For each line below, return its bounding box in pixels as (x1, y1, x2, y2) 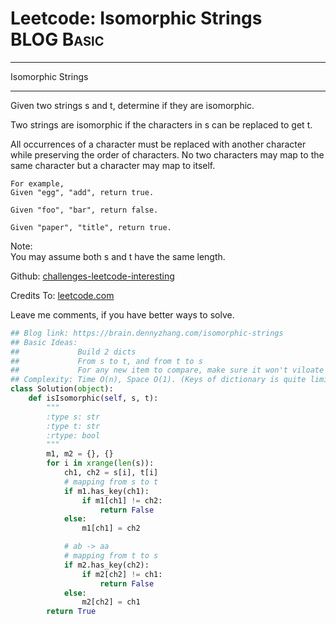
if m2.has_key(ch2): (63, 560, 150, 570)
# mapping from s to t (63, 477, 159, 487)
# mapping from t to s (63, 551, 159, 561)
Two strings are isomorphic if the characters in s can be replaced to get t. (10, 118, 313, 131)
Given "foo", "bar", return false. (10, 205, 159, 215)
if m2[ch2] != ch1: (81, 569, 163, 579)
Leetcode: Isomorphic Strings (10, 7, 263, 30)
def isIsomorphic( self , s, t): (28, 393, 159, 404)
